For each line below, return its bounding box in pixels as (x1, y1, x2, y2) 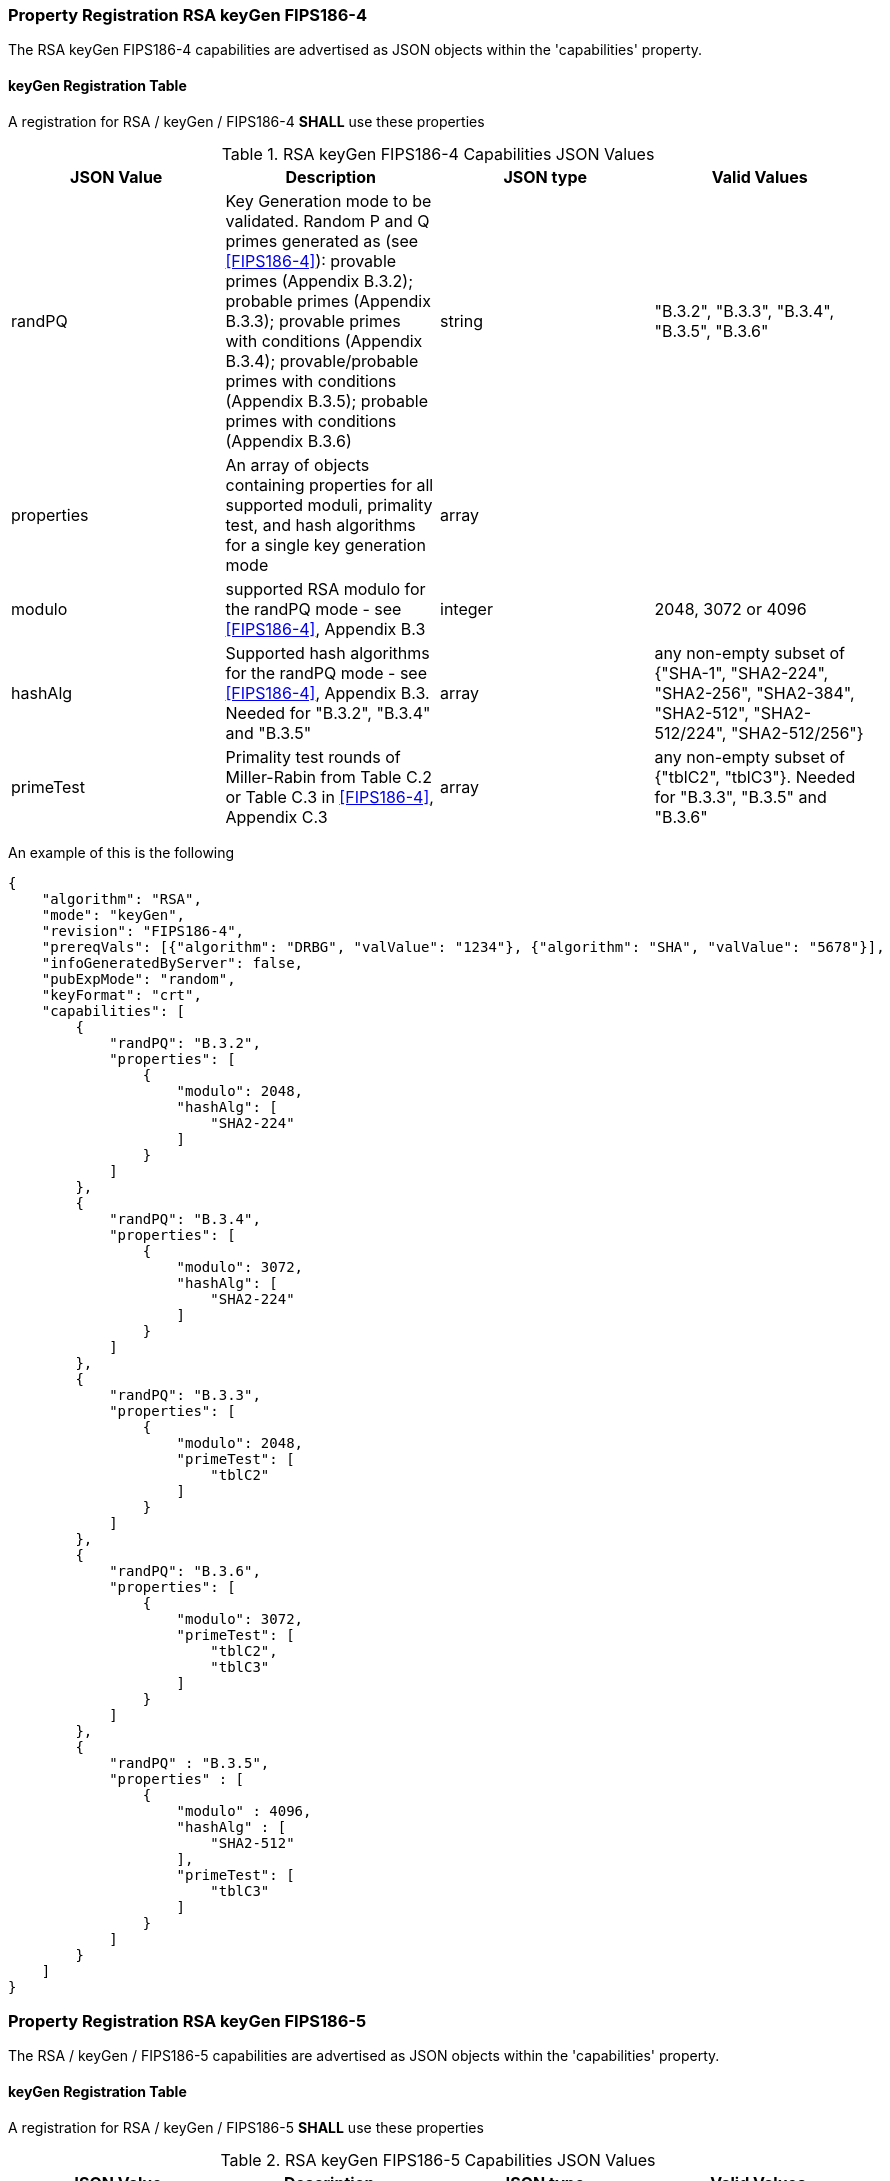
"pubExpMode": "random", (41, 970, 236, 987)
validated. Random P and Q (225, 210, 430, 231)
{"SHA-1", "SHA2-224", (654, 662, 829, 683)
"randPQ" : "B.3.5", (109, 1754, 270, 1771)
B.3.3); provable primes (225, 310, 401, 331)
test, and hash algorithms (225, 514, 416, 535)
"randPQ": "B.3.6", (109, 1562, 261, 1579)
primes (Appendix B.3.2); (225, 270, 413, 291)
